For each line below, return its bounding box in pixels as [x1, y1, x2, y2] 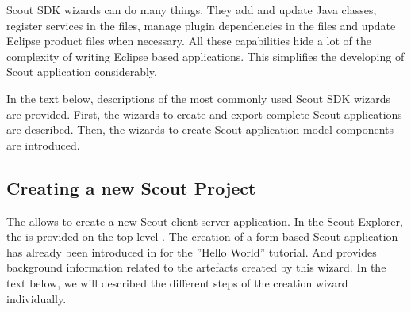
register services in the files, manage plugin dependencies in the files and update [6, 17, 396, 33]
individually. [6, 290, 67, 306]
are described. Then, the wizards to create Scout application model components [6, 121, 394, 138]
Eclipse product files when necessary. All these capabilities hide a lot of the [6, 32, 371, 49]
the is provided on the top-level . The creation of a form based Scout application [6, 228, 398, 245]
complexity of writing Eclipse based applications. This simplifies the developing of [6, 48, 405, 64]
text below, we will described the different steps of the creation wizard [6, 274, 348, 291]
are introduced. [6, 136, 80, 153]
